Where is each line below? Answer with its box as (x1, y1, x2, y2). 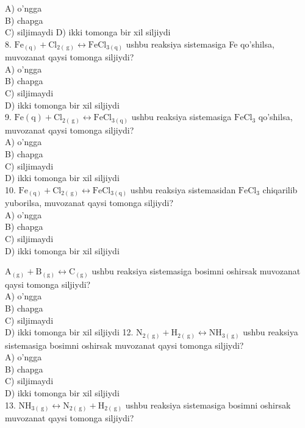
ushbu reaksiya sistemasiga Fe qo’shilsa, (126, 37, 274, 50)
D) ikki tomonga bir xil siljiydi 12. (5, 326, 134, 338)
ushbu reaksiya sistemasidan (130, 183, 236, 196)
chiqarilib (262, 183, 298, 196)
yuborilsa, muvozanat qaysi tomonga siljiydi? (5, 196, 174, 209)
